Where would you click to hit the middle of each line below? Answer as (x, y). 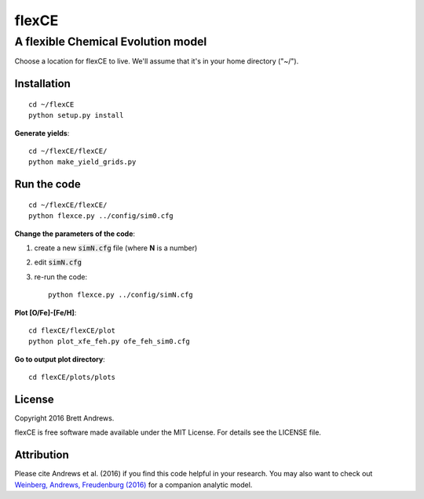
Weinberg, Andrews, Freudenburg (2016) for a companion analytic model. (133, 484)
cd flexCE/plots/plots (72, 377)
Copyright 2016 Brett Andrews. (64, 418)
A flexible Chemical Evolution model (111, 42)
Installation (42, 84)
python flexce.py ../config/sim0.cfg (101, 216)
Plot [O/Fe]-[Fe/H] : (46, 312)
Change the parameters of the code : (75, 233)
